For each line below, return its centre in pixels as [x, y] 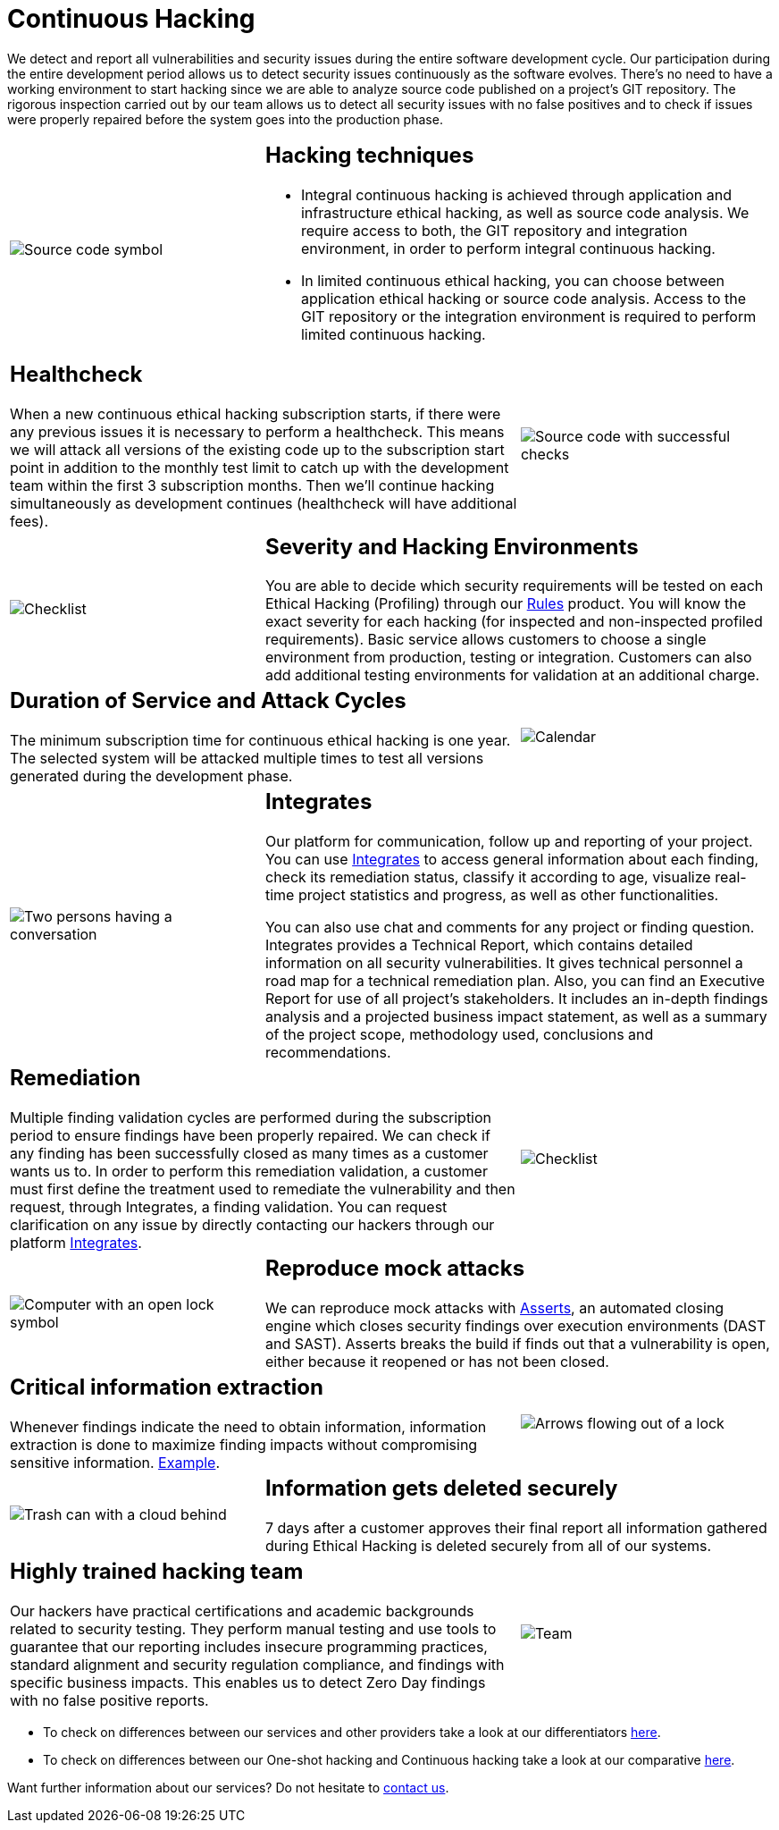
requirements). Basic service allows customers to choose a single [486, 640]
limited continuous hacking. [393, 334]
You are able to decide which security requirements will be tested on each [514, 586]
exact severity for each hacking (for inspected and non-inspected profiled [514, 622]
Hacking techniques [369, 155]
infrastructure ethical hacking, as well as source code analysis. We [525, 212]
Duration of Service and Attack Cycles [208, 701]
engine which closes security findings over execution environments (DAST [515, 1326]
